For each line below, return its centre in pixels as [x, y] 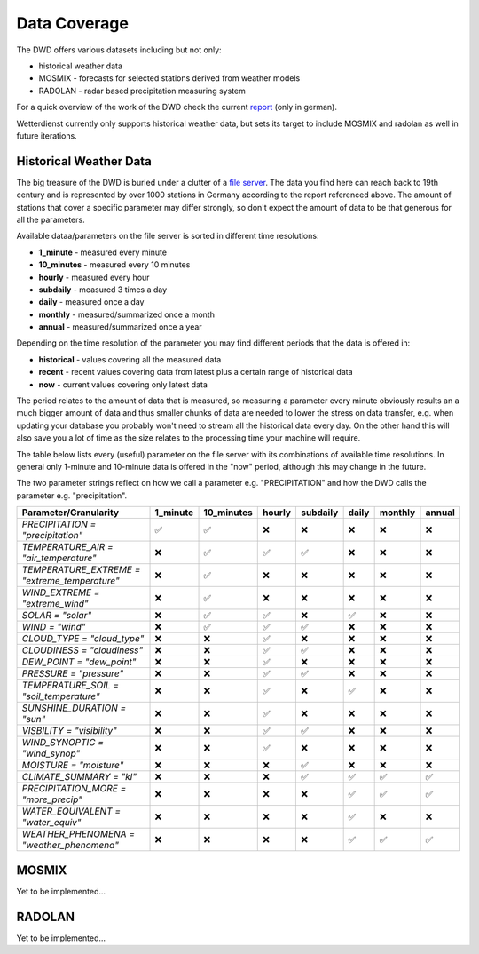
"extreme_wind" [55, 604]
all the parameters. [51, 219]
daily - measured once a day [91, 302]
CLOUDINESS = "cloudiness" [82, 650]
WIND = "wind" [54, 627]
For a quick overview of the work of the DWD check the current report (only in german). [177, 107]
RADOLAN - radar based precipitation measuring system [142, 91]
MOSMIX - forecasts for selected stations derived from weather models [169, 78]
